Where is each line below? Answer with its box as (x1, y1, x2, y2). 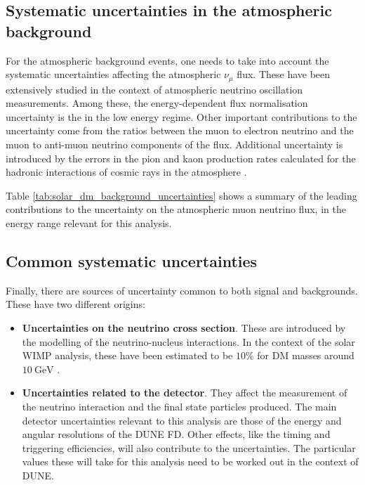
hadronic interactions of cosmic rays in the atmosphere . (6, 164, 247, 179)
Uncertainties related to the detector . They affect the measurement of (22, 385, 347, 400)
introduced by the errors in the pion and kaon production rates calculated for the (6, 150, 356, 165)
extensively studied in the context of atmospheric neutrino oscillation (6, 82, 303, 96)
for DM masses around (257, 348, 354, 363)
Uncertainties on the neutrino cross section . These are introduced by (22, 320, 346, 335)
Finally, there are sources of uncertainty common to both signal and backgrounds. (6, 283, 358, 297)
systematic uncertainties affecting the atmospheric (6, 67, 221, 82)
